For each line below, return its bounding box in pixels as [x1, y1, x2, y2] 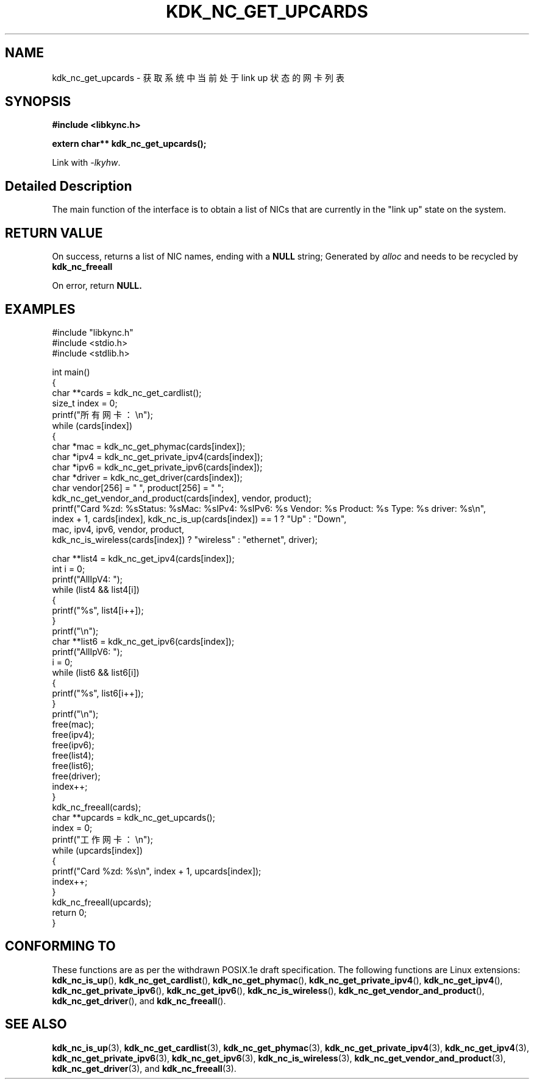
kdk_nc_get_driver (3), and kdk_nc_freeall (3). [52, 1063, 237, 1074]
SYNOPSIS [5, 94, 71, 110]
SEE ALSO [5, 1016, 67, 1032]
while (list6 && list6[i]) [52, 667, 140, 678]
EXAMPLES [5, 301, 76, 317]
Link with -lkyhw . [52, 157, 121, 168]
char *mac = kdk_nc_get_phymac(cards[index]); [52, 441, 246, 452]
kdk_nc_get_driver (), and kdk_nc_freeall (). [52, 995, 226, 1006]
